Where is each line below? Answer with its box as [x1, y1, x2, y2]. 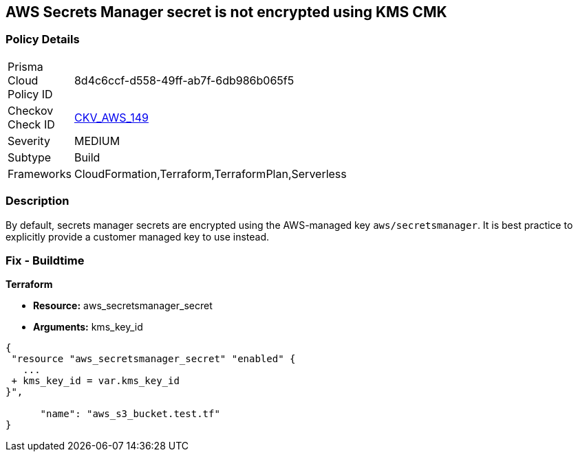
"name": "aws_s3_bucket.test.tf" [40, 408, 220, 420]
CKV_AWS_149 [74, 110, 149, 124]
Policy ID [8, 87, 53, 101]
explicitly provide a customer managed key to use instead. [6, 230, 270, 243]
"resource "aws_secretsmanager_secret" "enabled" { [11, 353, 296, 365]
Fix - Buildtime [6, 253, 85, 267]
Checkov [8, 103, 54, 118]
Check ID [8, 117, 55, 131]
